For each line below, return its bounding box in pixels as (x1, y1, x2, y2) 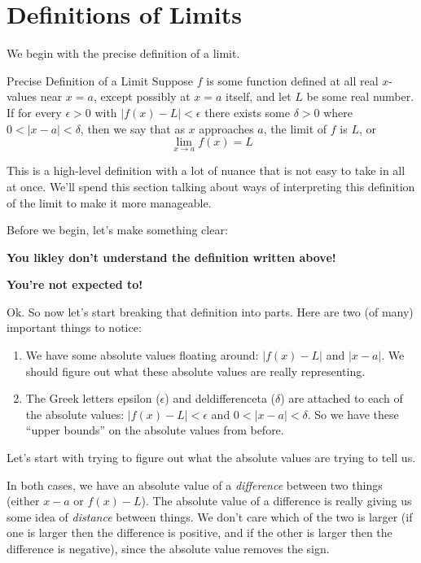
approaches (199, 120, 254, 137)
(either (7, 492, 40, 509)
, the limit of (263, 120, 327, 137)
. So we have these (307, 405, 399, 422)
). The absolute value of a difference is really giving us (141, 492, 412, 509)
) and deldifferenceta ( (164, 390, 276, 407)
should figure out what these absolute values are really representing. (25, 362, 366, 379)
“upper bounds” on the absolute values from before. (25, 421, 284, 439)
